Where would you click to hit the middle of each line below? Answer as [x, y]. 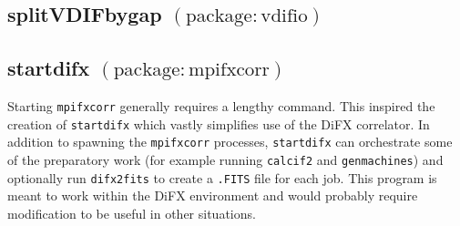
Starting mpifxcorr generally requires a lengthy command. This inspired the [221, 105]
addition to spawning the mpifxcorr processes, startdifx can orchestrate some [230, 142]
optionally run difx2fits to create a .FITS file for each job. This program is [222, 177]
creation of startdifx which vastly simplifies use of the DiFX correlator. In [219, 123]
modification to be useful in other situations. [132, 213]
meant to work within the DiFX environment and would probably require [213, 195]
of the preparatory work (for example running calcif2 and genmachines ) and [225, 159]
